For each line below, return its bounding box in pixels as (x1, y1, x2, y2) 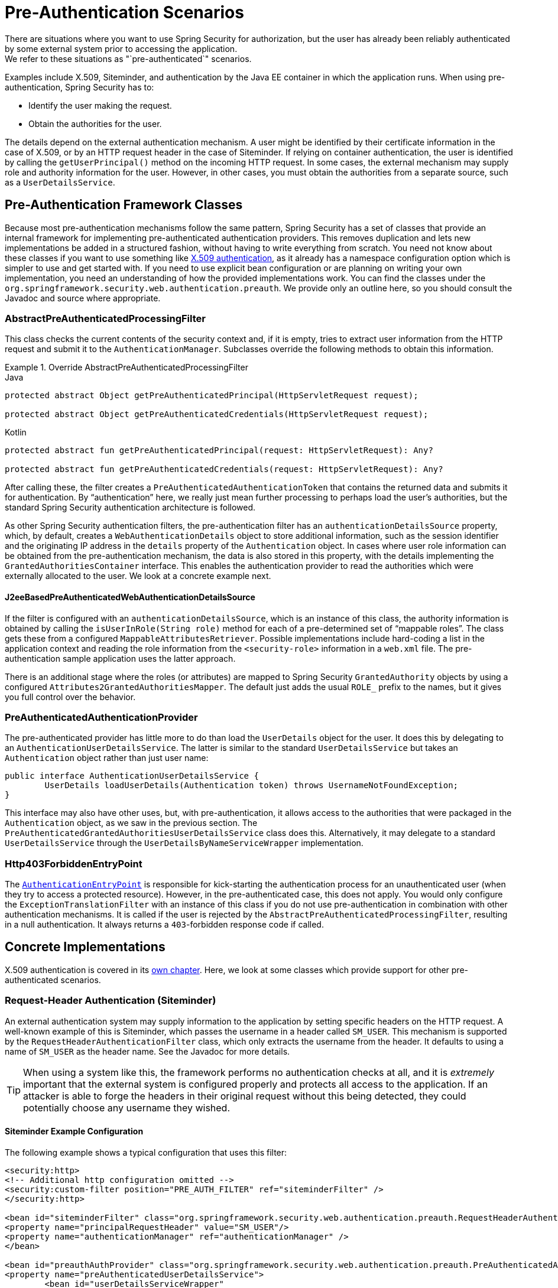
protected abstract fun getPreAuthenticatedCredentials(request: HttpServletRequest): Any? (5, 464, 443, 474)
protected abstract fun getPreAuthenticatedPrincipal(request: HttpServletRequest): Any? (5, 445, 433, 456)
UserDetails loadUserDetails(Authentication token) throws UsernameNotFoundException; (44, 780, 459, 791)
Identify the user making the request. (28, 100, 172, 110)
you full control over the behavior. (5, 691, 136, 702)
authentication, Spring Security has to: (5, 82, 154, 92)
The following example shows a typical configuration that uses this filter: (5, 1147, 287, 1157)
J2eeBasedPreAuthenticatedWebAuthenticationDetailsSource (5, 591, 255, 602)
